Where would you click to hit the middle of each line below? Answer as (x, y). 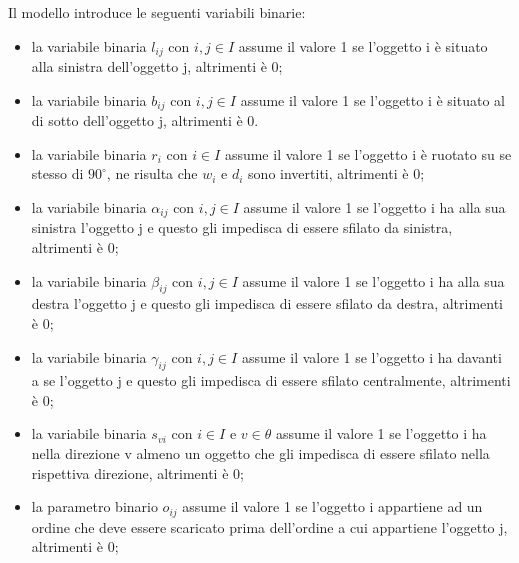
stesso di (57, 173)
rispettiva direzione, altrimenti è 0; (137, 472)
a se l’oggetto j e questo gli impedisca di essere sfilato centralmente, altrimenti (271, 380)
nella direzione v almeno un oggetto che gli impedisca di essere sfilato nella (260, 453)
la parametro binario (94, 506)
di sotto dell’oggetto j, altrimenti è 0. (145, 120)
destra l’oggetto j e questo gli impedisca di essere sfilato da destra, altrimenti (267, 303)
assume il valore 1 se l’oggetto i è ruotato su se (368, 153)
